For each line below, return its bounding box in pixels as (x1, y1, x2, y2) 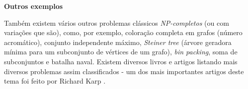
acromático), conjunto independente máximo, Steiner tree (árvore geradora (4, 37, 232, 47)
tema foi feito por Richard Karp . (4, 76, 106, 86)
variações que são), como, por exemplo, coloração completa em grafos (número (4, 27, 243, 38)
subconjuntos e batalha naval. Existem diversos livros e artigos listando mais (4, 56, 238, 66)
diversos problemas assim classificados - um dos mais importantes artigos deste (4, 66, 244, 76)
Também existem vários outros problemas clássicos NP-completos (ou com (4, 17, 229, 28)
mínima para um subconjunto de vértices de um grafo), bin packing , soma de (4, 46, 238, 57)
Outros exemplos (4, 1, 63, 11)
